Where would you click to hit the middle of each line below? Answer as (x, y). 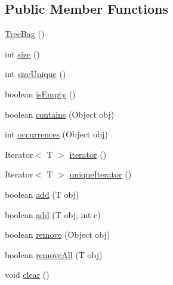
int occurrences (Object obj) (56, 134)
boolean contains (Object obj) (60, 114)
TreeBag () (25, 34)
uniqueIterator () (101, 174)
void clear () (27, 275)
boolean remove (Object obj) (58, 235)
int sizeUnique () (35, 74)
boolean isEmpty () (40, 94)
